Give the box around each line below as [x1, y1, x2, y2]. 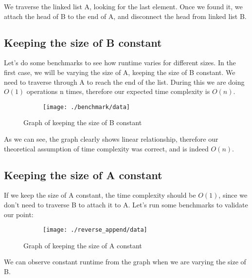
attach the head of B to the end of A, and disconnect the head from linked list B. [4, 11, 247, 21]
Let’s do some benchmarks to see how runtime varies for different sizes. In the [4, 57, 236, 68]
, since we [218, 190, 248, 200]
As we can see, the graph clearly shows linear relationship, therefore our [4, 134, 218, 144]
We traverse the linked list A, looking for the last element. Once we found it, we [4, 1, 243, 11]
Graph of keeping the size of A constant [23, 240, 142, 250]
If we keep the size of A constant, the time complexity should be [4, 190, 196, 200]
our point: [4, 209, 34, 219]
